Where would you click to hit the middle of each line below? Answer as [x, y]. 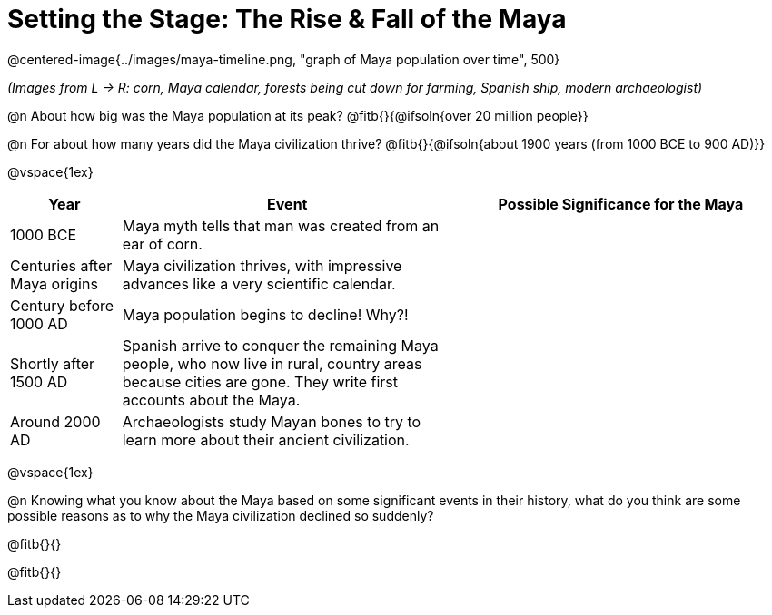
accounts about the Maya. [211, 400]
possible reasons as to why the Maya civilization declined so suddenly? [221, 515]
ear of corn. [162, 244]
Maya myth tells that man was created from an [281, 225]
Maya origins [54, 283]
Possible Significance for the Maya [621, 204]
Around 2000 [55, 421]
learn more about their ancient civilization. [266, 439]
